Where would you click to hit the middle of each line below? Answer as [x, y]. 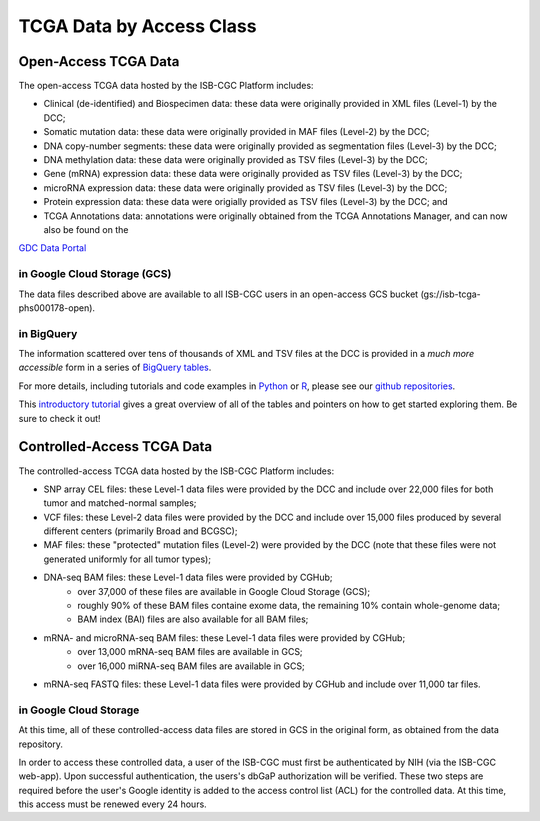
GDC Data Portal [52, 248]
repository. [41, 744]
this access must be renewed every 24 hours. [112, 804]
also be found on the [86, 229]
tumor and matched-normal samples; [120, 503]
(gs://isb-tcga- [451, 294]
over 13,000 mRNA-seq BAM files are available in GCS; [190, 652]
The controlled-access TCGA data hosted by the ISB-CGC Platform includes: [176, 471]
